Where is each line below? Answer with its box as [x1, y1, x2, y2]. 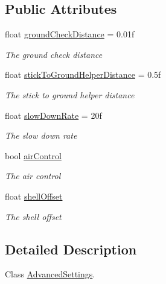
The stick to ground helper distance [5, 88, 135, 101]
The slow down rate [5, 129, 77, 142]
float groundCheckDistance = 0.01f [5, 28, 135, 40]
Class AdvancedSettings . [5, 268, 95, 280]
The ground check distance [5, 48, 103, 60]
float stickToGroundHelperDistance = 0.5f [5, 68, 161, 81]
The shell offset [5, 210, 62, 222]
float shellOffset [5, 189, 63, 202]
